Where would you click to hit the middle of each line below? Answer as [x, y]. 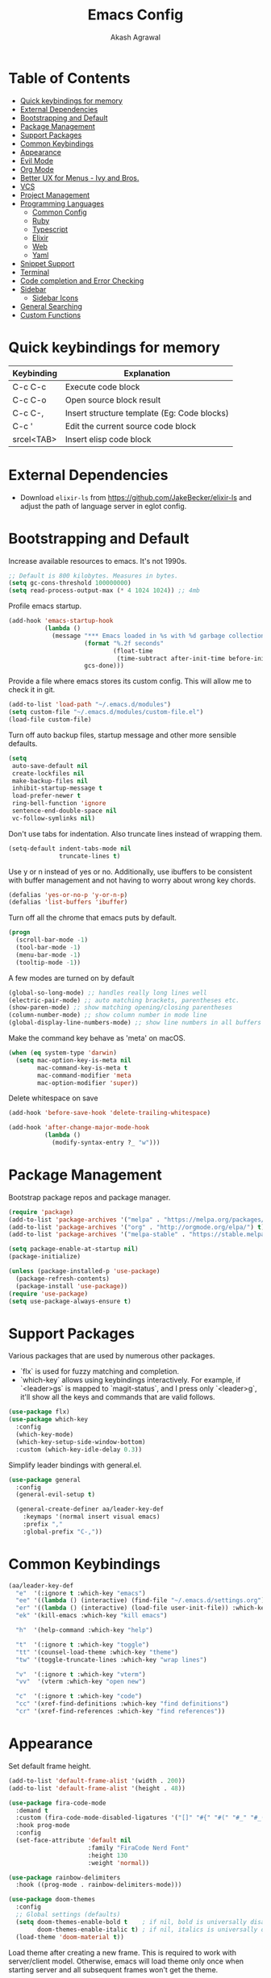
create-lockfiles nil [48, 773]
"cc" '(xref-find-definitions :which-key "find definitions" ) [122, 1704]
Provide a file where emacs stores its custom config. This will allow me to [130, 681]
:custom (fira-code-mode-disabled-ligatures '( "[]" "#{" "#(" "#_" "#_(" [142, 1818]
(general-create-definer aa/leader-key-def [90, 1509]
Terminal [35, 272]
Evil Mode [37, 161]
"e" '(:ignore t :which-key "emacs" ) [81, 1593]
